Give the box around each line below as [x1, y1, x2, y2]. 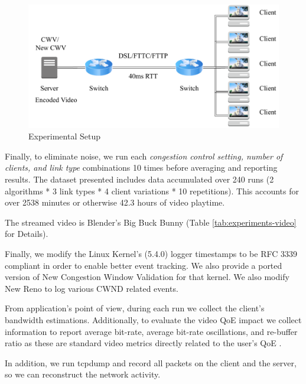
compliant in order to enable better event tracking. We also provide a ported [5, 259, 282, 271]
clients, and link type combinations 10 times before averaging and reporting [5, 161, 278, 174]
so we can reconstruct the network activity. [5, 368, 161, 380]
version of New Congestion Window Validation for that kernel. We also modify [5, 271, 289, 283]
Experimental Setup [28, 130, 100, 142]
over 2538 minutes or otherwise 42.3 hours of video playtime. [5, 196, 225, 209]
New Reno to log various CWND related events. [5, 282, 178, 294]
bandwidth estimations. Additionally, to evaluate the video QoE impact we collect [5, 314, 302, 326]
